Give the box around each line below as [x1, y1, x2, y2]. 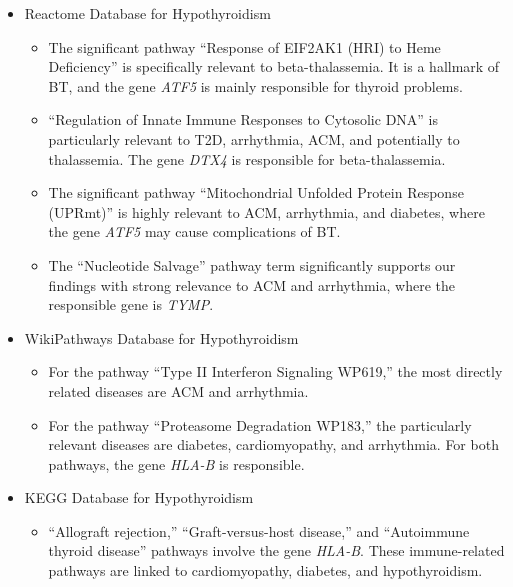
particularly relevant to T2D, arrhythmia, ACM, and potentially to [48, 128, 460, 149]
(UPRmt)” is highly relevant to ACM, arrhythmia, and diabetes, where [48, 201, 485, 222]
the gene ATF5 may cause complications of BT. [48, 221, 341, 242]
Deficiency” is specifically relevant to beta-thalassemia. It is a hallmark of [48, 56, 500, 77]
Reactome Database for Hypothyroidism [24, 3, 271, 23]
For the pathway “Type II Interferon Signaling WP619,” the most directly [48, 361, 503, 382]
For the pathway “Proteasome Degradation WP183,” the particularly [48, 414, 472, 435]
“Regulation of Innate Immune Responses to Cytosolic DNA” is [48, 109, 439, 130]
